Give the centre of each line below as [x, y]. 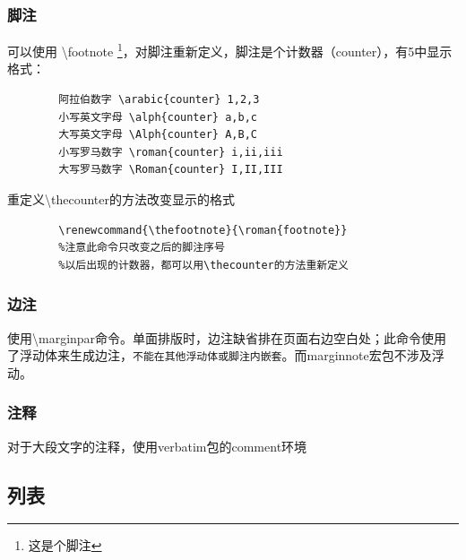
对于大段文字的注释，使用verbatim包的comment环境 [157, 446]
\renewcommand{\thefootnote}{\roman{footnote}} [203, 230]
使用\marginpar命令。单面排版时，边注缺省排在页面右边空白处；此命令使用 [227, 337]
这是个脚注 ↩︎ [65, 545]
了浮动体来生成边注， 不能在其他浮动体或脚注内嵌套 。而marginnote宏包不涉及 [220, 355]
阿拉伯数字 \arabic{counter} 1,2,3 [159, 100]
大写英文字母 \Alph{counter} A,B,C [158, 135]
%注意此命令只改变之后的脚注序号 [142, 248]
